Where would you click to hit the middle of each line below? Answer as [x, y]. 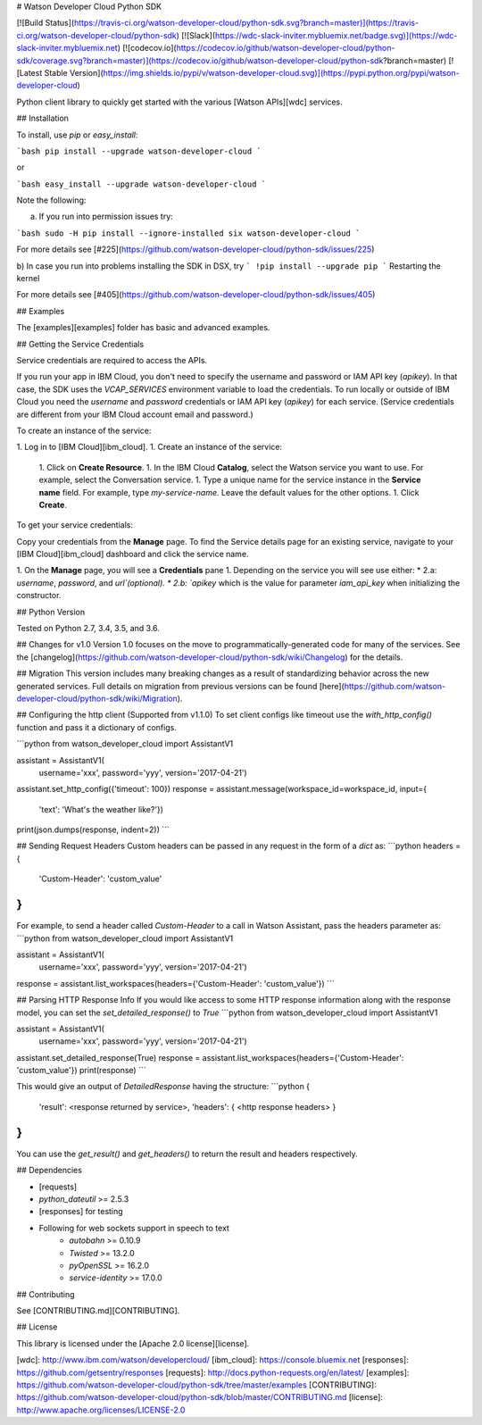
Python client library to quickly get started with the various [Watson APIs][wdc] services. [179, 102]
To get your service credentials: [75, 525]
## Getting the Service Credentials [80, 344]
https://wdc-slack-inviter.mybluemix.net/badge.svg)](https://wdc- [336, 35]
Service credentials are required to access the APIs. [112, 360]
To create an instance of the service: [84, 430]
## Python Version [50, 612]
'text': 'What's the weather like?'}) [101, 809]
